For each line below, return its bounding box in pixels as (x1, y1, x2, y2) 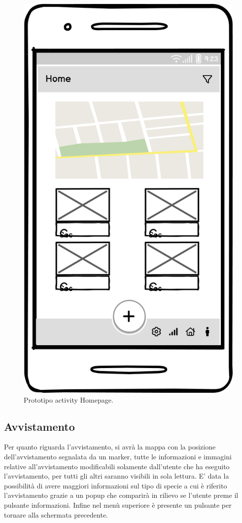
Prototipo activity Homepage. (24, 394, 113, 405)
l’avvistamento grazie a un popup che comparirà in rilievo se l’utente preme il (4, 490, 239, 500)
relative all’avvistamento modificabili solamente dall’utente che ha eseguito (4, 461, 230, 471)
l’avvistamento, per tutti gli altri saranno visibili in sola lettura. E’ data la (4, 471, 229, 481)
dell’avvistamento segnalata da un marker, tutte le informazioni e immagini (4, 451, 232, 461)
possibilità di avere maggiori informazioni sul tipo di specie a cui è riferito (4, 480, 227, 490)
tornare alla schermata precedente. (4, 509, 108, 520)
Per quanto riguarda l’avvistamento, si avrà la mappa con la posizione (4, 442, 216, 452)
